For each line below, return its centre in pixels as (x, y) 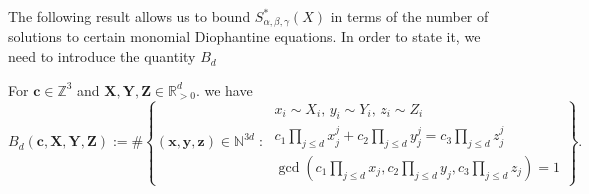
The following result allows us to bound (129, 16)
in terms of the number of (409, 16)
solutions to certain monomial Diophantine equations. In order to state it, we (244, 36)
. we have (224, 89)
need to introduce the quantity (102, 56)
